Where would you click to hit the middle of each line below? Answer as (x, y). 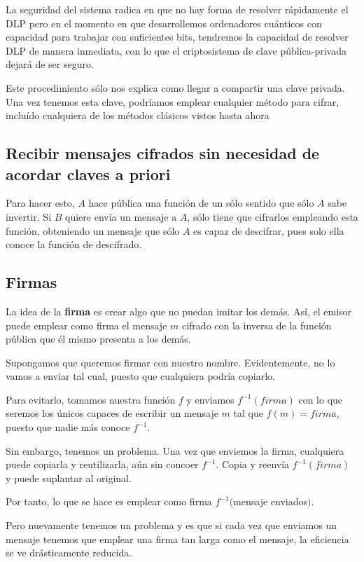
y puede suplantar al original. (69, 478)
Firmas (31, 282)
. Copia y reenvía (253, 464)
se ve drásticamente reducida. (69, 553)
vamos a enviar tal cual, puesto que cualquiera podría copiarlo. (140, 376)
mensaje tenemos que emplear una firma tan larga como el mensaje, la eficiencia (177, 539)
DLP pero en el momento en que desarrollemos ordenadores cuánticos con (164, 23)
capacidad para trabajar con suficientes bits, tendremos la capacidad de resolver (177, 37)
